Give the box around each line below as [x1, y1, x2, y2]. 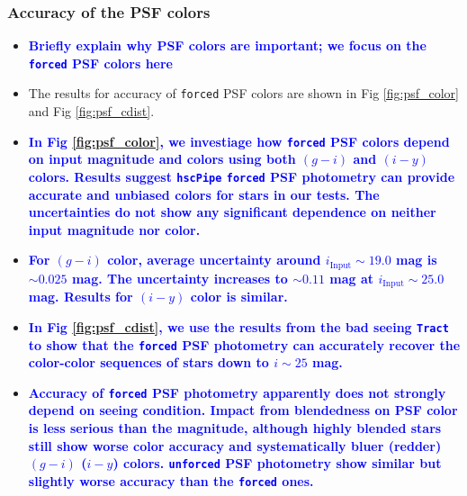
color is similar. [190, 287, 288, 306]
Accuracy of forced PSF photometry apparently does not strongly [28, 383, 446, 401]
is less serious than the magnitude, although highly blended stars [28, 419, 442, 437]
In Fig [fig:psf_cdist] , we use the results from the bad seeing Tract [28, 317, 449, 336]
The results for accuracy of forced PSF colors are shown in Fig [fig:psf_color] [28, 84, 459, 103]
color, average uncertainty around [107, 250, 321, 269]
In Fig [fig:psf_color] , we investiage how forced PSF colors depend [28, 131, 450, 150]
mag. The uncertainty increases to [71, 268, 288, 287]
